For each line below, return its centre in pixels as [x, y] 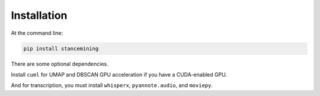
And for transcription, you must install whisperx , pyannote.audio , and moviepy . [112, 85]
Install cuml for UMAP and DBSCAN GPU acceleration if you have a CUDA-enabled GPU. [119, 74]
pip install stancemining [61, 48]
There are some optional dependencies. [60, 64]
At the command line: [37, 33]
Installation [39, 15]
